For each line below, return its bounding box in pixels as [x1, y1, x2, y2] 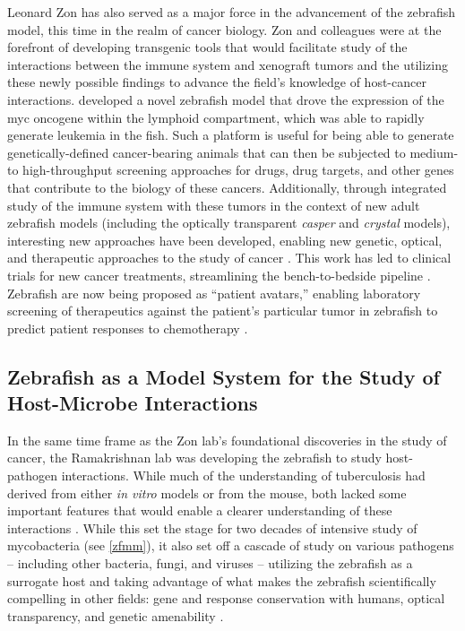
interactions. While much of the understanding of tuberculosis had [61, 466, 426, 485]
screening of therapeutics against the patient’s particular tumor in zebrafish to [7, 301, 438, 320]
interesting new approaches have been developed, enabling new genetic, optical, [7, 230, 443, 249]
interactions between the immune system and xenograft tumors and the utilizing [7, 55, 448, 73]
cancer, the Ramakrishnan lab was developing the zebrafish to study [7, 448, 382, 467]
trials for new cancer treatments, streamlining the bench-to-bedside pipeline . [7, 265, 431, 284]
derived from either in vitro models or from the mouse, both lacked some [7, 483, 407, 502]
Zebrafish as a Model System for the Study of [7, 362, 440, 390]
